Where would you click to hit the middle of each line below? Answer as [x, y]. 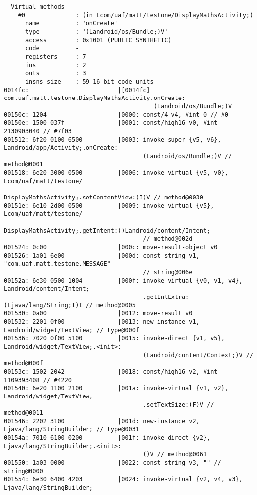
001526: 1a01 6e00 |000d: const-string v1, [102, 255]
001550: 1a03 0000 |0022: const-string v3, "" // [113, 463]
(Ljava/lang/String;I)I [43, 305]
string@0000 [24, 471]
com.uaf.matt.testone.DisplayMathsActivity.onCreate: [95, 98]
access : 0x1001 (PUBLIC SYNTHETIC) [98, 40]
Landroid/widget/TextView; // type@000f [72, 330]
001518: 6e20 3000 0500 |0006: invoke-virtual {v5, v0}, [116, 173]
